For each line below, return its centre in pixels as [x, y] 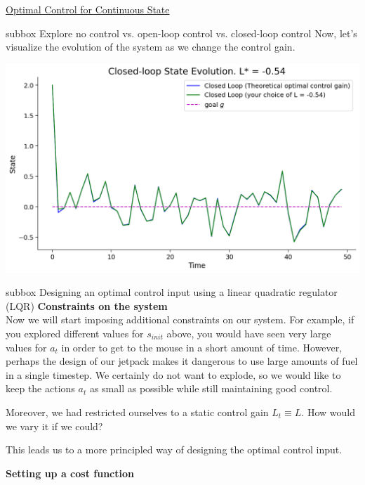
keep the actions [40, 388]
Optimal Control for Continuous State [88, 9]
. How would [328, 412]
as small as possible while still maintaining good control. [211, 388]
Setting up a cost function [70, 473]
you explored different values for [75, 333]
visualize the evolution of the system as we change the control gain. [151, 47]
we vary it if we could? [54, 426]
